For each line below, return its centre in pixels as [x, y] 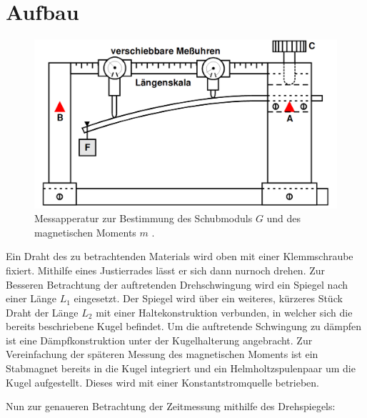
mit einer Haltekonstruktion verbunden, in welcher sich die [224, 312]
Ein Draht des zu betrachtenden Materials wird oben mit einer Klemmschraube [180, 256]
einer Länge [31, 298]
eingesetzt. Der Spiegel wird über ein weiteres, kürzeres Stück [208, 298]
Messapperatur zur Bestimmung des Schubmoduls [144, 218]
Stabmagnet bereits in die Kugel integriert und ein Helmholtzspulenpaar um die [181, 368]
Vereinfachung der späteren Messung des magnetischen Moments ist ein [162, 354]
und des [284, 218]
